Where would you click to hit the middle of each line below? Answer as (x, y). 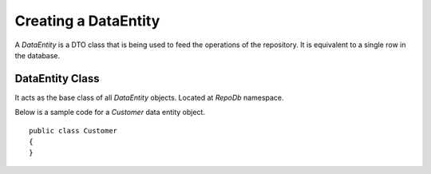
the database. (38, 55)
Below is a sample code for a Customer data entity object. (110, 113)
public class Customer (73, 130)
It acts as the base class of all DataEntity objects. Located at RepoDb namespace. (149, 97)
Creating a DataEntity (87, 21)
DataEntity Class (57, 79)
